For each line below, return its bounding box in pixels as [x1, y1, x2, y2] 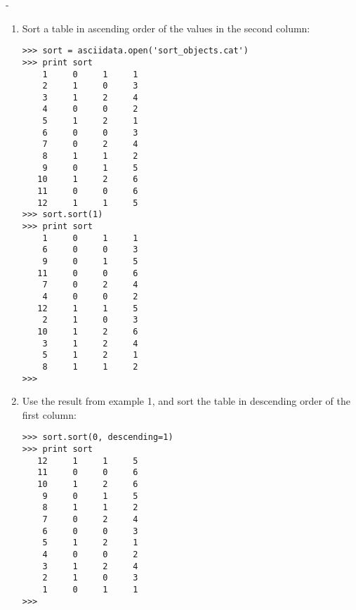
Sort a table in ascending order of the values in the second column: [22, 20, 310, 35]
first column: [22, 407, 77, 422]
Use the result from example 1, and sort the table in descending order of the [22, 394, 350, 408]
